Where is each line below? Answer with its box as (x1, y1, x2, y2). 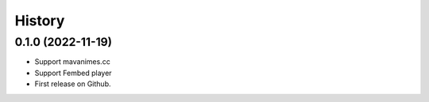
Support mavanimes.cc (34, 57, 110, 66)
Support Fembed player (34, 68, 112, 77)
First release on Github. (34, 79, 111, 89)
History (14, 12, 65, 29)
